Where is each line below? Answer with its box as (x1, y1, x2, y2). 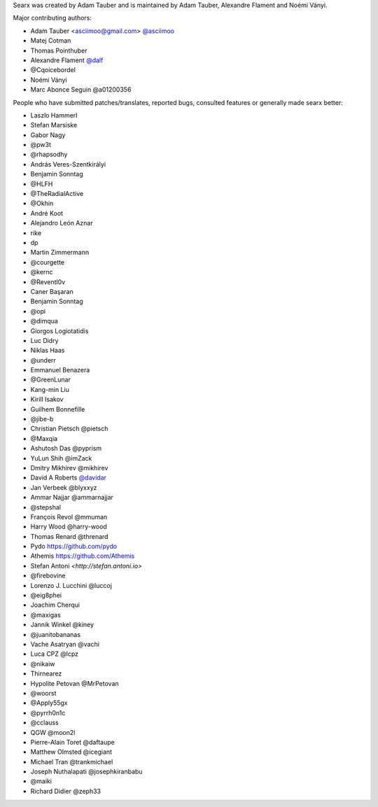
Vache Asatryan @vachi (30, 640, 99, 648)
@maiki (30, 777, 52, 785)
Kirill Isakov (30, 395, 64, 404)
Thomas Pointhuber (30, 46, 87, 55)
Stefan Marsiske (30, 121, 78, 129)
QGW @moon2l (30, 728, 76, 736)
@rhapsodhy (30, 150, 68, 159)
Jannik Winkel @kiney (30, 620, 94, 629)
